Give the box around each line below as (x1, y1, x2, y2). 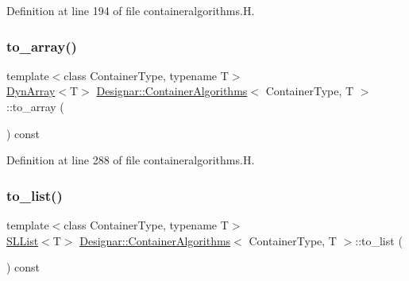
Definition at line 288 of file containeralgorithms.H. (6, 152, 255, 168)
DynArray (6, 83, 56, 99)
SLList (6, 232, 39, 248)
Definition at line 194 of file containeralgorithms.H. (6, 2, 255, 18)
